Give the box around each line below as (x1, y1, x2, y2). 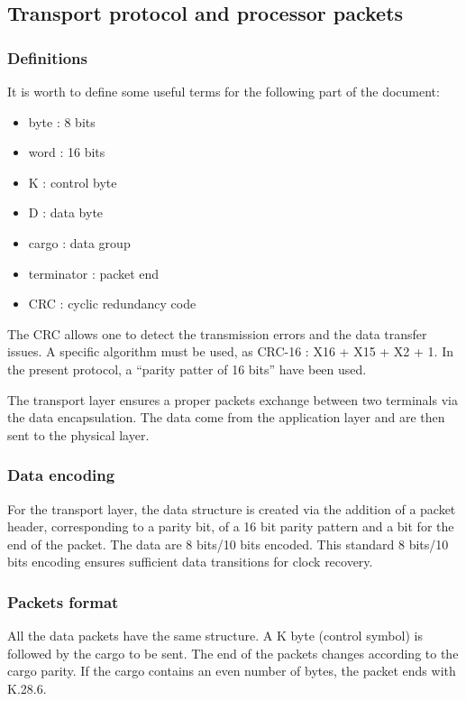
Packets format (7, 590, 119, 613)
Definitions (7, 46, 87, 69)
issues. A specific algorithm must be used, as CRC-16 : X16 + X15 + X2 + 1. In (7, 342, 453, 361)
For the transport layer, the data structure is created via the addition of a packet (7, 499, 456, 518)
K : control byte (28, 172, 117, 191)
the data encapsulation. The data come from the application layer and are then (7, 408, 445, 427)
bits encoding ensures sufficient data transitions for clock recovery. (7, 552, 373, 571)
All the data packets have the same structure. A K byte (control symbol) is (7, 626, 423, 645)
